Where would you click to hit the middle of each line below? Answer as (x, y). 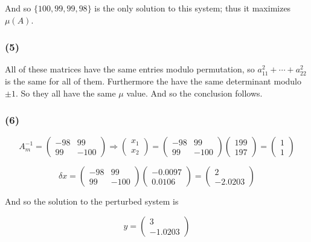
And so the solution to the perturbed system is (92, 201)
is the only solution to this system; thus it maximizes (193, 8)
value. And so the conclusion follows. (194, 93)
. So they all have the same (66, 93)
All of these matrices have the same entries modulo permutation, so (130, 69)
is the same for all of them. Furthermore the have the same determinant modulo (153, 81)
